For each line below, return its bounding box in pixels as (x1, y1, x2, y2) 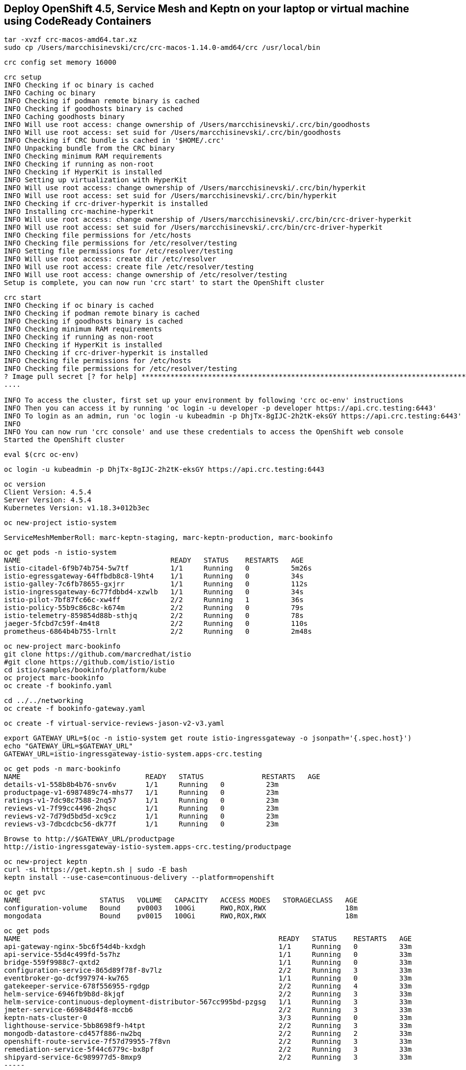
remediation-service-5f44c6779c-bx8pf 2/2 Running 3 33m (4, 1045, 412, 1054)
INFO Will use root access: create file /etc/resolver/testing (4, 263, 254, 271)
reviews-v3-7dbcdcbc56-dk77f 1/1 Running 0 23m (4, 820, 279, 828)
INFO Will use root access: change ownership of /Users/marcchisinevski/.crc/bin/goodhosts (4, 121, 370, 129)
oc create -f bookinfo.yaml (4, 682, 113, 690)
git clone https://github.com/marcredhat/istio (4, 650, 192, 658)
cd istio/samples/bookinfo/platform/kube (4, 666, 166, 674)
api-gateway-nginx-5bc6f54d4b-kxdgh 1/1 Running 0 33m (4, 943, 412, 951)
